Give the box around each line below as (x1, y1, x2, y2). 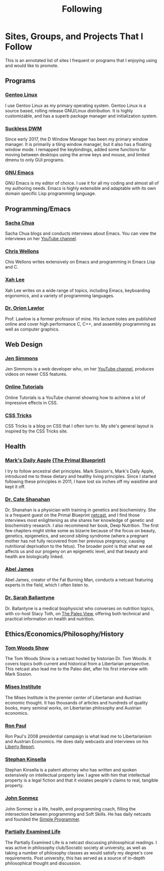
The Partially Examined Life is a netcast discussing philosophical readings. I (5, 839, 157, 845)
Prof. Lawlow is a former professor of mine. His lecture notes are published (5, 316, 156, 322)
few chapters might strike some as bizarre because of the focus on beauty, (5, 528, 156, 534)
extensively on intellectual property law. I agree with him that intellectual (5, 772, 150, 778)
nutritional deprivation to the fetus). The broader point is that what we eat (5, 543, 153, 549)
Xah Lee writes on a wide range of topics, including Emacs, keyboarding (5, 287, 150, 293)
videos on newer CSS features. (5, 371, 67, 377)
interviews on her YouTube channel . (5, 235, 77, 241)
